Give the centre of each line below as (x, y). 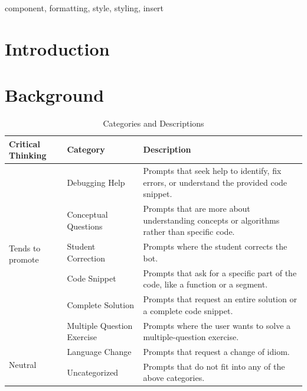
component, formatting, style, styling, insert (84, 8)
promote (24, 259)
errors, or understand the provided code (215, 182)
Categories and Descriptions (153, 123)
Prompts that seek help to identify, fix (212, 171)
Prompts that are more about (197, 209)
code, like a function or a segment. (205, 284)
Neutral (23, 365)
